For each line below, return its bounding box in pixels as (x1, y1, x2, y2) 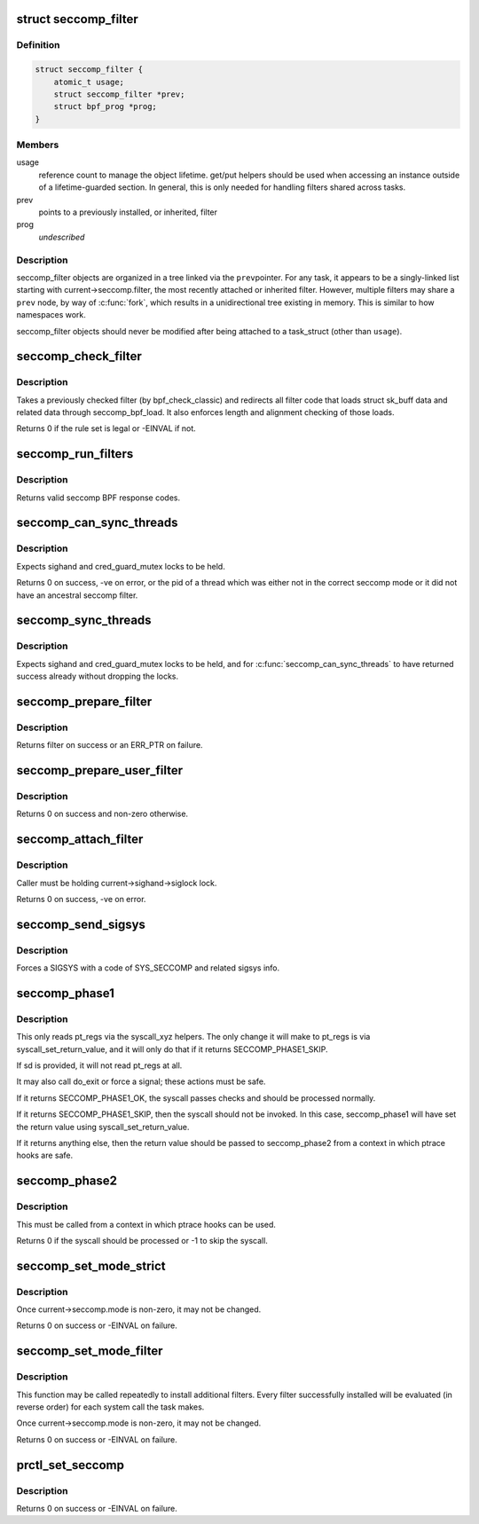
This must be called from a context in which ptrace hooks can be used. (16, 1219, 277, 1229)
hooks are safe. (16, 1150, 74, 1161)
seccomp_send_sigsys (16, 916, 146, 931)
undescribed (38, 232, 85, 242)
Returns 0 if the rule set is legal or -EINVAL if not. (16, 423, 197, 434)
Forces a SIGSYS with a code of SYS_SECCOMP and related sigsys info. (16, 962, 279, 973)
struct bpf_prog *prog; (53, 102, 157, 112)
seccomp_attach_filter (16, 832, 144, 847)
